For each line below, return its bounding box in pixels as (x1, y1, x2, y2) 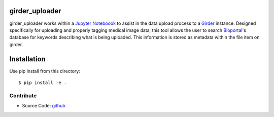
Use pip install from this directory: (9, 68, 81, 74)
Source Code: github (22, 103, 65, 109)
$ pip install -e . (18, 80, 67, 86)
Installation (9, 55, 46, 63)
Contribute (9, 92, 37, 99)
